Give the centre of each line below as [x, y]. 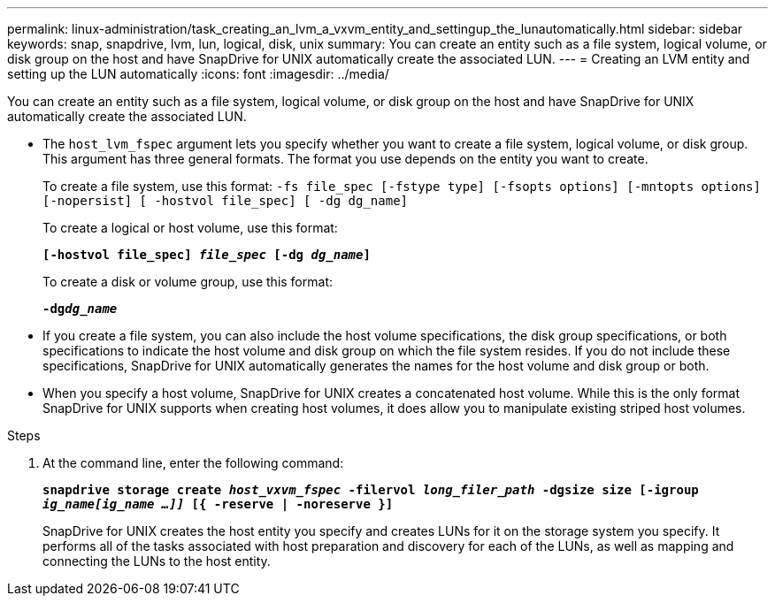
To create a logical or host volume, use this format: [190, 228]
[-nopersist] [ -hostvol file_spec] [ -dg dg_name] [226, 201]
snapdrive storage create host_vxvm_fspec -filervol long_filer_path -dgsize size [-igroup [371, 490]
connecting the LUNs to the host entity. [157, 561]
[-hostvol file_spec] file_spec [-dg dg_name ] [207, 255]
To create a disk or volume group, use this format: [188, 282]
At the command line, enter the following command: [193, 463]
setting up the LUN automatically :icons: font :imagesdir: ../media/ [198, 74]
